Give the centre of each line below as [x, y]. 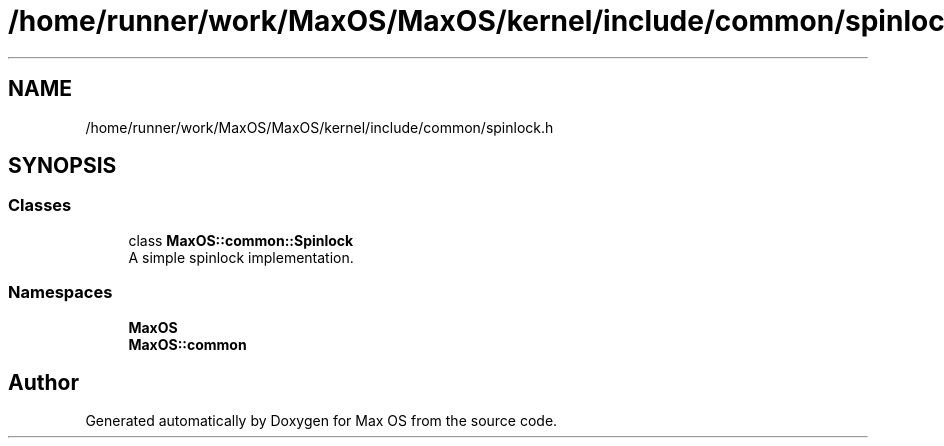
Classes [40, 205]
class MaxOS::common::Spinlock [241, 240]
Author [43, 382]
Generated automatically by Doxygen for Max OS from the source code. [321, 421]
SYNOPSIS [62, 166]
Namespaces [60, 292]
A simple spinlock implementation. [241, 257]
